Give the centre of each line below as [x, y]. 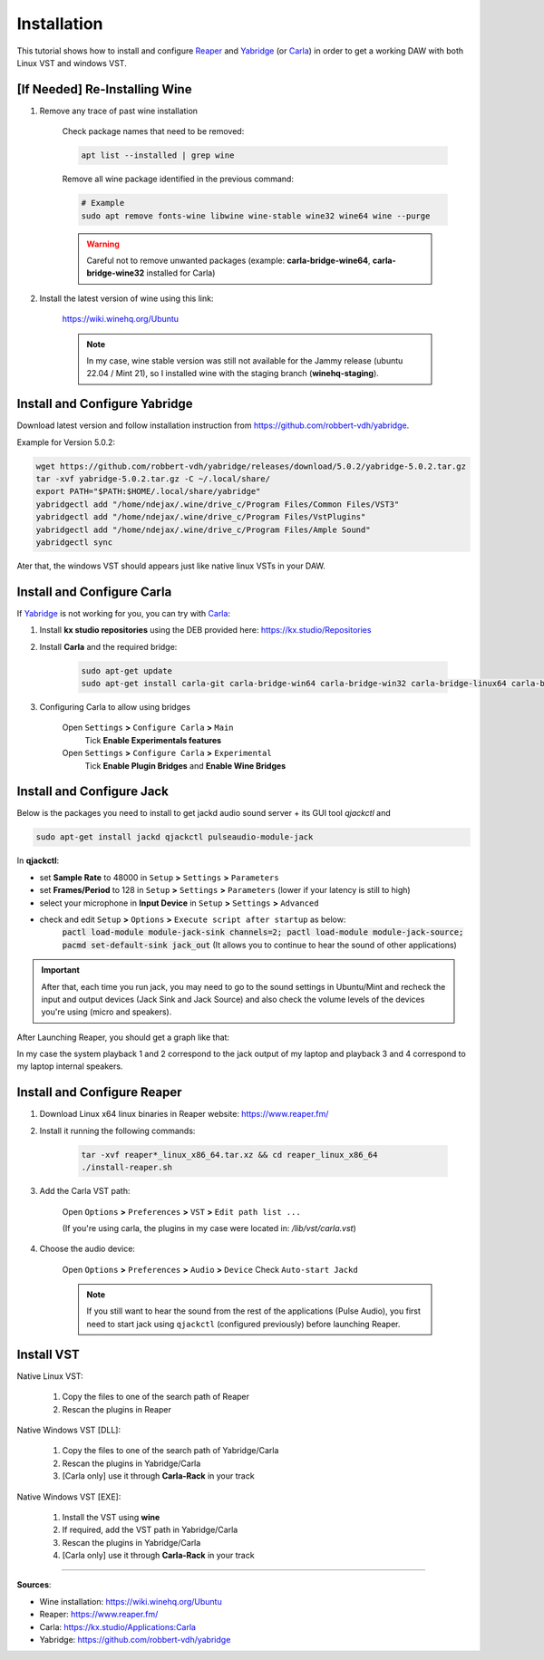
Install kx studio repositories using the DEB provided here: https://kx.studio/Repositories [205, 630]
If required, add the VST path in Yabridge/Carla [150, 1530]
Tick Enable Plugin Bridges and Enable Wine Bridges [185, 765]
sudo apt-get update [126, 670]
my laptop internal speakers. [70, 1066]
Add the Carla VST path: [85, 1191]
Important [61, 970]
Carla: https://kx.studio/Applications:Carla [118, 1626]
